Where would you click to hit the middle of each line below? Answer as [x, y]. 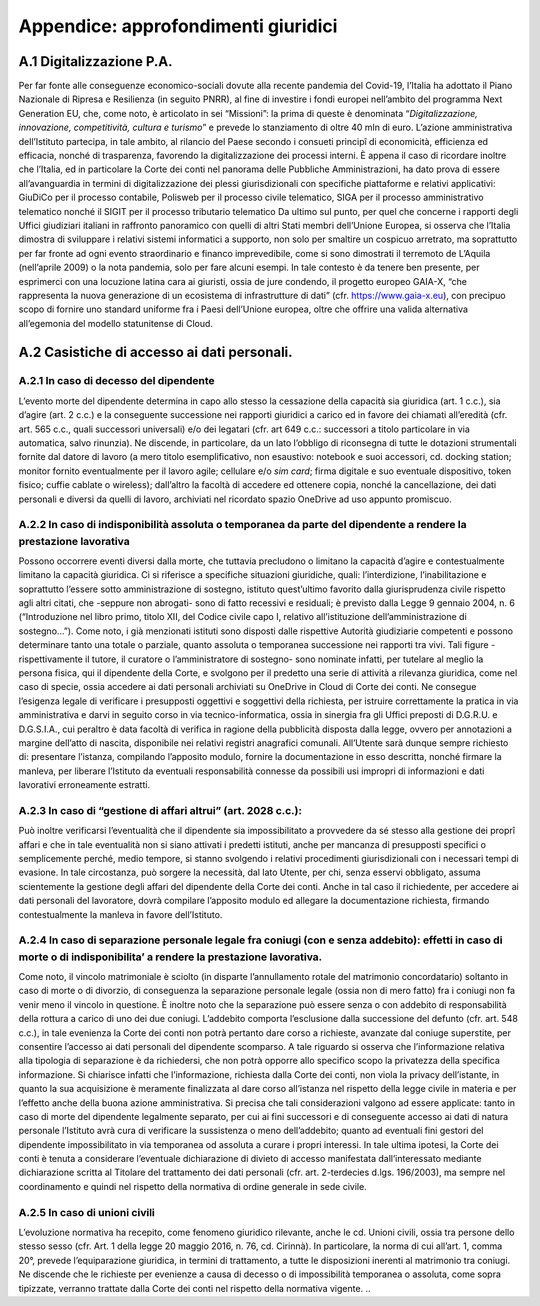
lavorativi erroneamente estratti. [84, 785]
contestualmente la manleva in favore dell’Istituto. [120, 914]
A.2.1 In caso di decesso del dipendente [116, 381]
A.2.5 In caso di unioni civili [86, 1212]
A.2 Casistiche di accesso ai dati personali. [156, 351]
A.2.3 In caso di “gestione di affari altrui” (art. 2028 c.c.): [160, 810]
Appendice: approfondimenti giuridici [178, 26]
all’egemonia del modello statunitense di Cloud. [116, 323]
